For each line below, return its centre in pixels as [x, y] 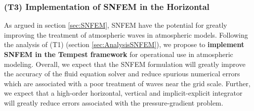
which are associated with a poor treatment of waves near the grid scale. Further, [127, 83]
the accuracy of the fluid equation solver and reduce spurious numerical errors [122, 74]
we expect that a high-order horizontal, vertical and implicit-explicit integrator [123, 93]
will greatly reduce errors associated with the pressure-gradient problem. [114, 102]
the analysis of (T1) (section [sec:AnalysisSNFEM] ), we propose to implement [124, 44]
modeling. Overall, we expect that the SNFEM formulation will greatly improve [125, 64]
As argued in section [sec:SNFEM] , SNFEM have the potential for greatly [116, 25]
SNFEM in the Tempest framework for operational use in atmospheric [119, 54]
